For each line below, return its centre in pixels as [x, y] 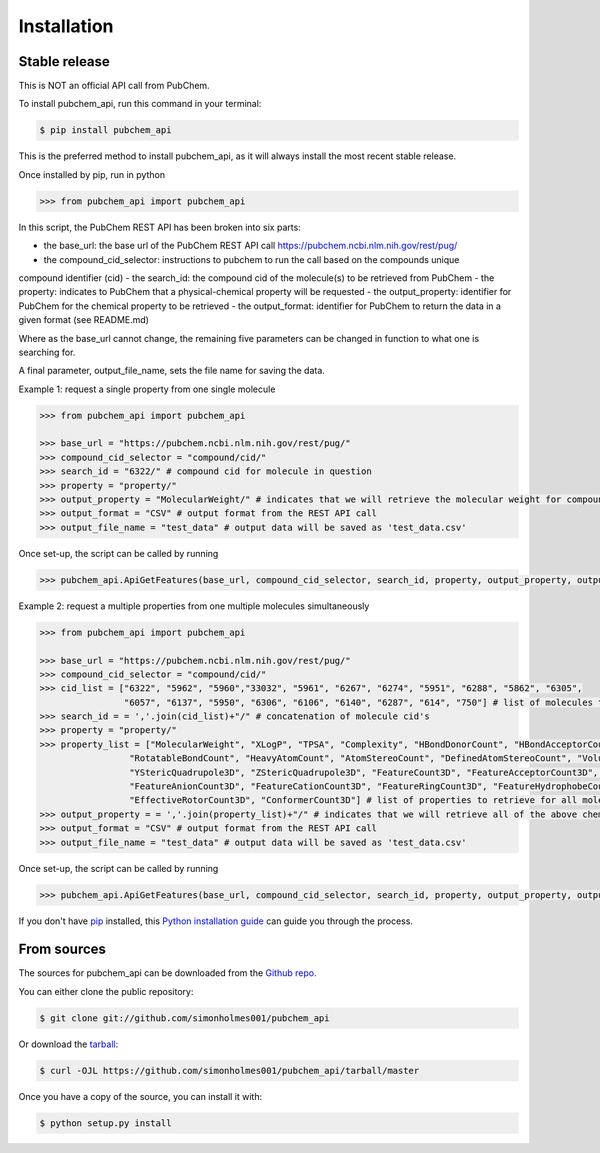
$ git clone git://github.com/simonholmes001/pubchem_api [184, 1018]
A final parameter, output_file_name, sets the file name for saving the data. [171, 371]
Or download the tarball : [68, 1044]
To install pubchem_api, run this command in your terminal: [140, 104]
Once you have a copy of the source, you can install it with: [140, 1096]
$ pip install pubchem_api [105, 130]
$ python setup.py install [105, 1123]
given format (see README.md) [84, 320]
